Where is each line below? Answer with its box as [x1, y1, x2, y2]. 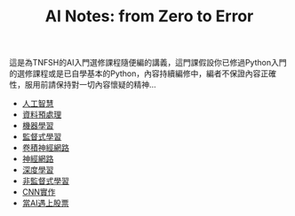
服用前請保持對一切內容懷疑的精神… [24, 80, 157, 90]
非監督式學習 [21, 175, 69, 187]
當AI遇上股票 [21, 197, 69, 209]
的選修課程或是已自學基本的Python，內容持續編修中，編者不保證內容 [9, 68, 261, 79]
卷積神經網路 [21, 143, 69, 153]
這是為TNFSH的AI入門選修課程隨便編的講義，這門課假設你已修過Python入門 [9, 58, 287, 68]
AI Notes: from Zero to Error [44, 6, 254, 27]
